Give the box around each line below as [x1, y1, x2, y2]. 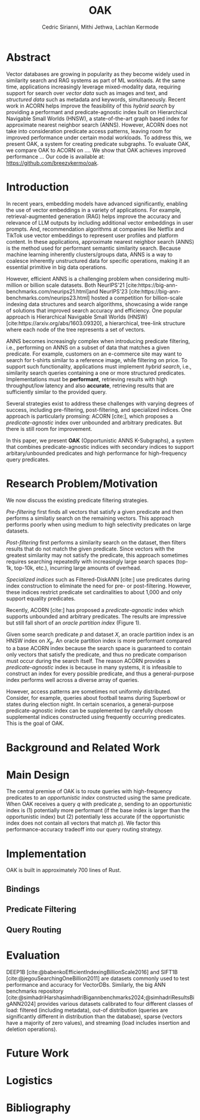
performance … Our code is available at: [6, 153, 105, 160]
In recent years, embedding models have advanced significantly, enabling [6, 200, 188, 207]
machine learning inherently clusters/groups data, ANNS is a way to [6, 250, 173, 258]
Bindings [6, 884, 40, 894]
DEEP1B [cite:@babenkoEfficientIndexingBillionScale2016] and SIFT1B [6, 968, 178, 975]
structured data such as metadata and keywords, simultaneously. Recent [6, 96, 186, 103]
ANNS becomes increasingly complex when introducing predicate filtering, [6, 337, 190, 344]
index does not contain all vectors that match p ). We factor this [6, 819, 161, 827]
